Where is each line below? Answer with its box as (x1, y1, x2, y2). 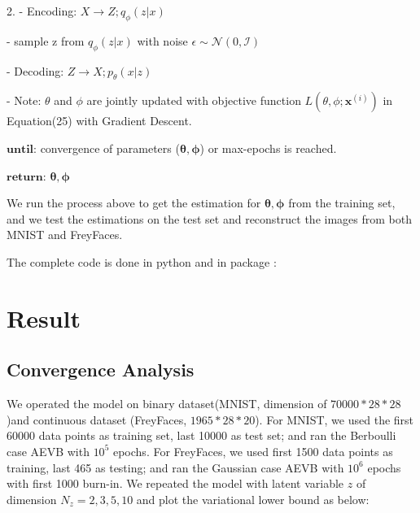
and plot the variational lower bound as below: (136, 490, 370, 507)
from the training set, (288, 194, 396, 211)
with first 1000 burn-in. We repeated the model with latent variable (7, 475, 344, 492)
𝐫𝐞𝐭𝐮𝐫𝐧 (7, 171, 43, 183)
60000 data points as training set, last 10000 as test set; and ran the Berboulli (7, 427, 396, 444)
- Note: (7, 92, 42, 109)
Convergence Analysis (7, 357, 195, 382)
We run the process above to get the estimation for (7, 194, 261, 211)
